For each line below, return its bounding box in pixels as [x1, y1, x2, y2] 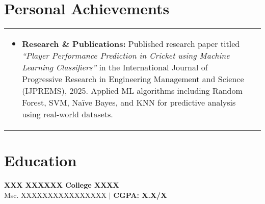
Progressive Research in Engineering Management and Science [22, 73, 244, 85]
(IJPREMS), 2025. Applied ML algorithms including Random [22, 85, 243, 97]
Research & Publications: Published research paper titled [22, 38, 240, 50]
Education [4, 150, 77, 171]
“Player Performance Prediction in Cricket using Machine [22, 49, 230, 62]
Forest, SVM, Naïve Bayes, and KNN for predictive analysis [22, 96, 236, 109]
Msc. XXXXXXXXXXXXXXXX [4, 189, 107, 200]
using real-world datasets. [22, 108, 113, 120]
